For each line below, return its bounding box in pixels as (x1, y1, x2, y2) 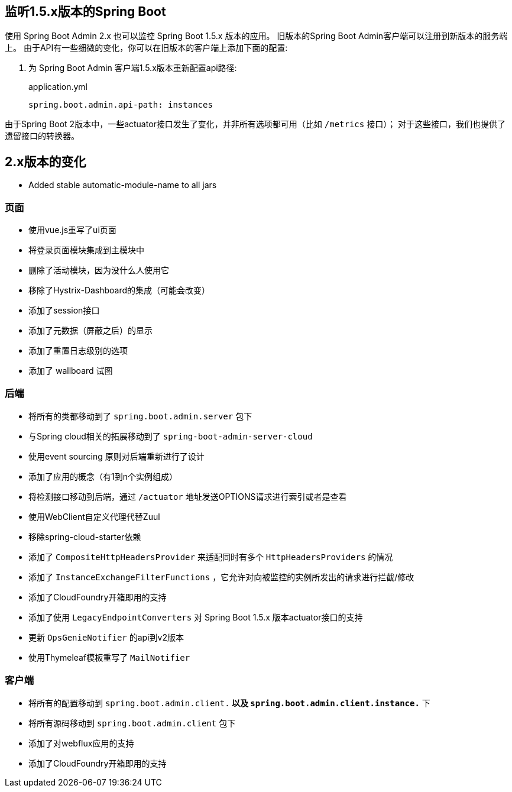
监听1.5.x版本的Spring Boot (5, 4, 166, 19)
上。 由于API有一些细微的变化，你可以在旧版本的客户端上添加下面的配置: (5, 43, 288, 53)
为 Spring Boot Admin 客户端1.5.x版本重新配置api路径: (28, 63, 237, 73)
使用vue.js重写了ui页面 (28, 225, 116, 235)
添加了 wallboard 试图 (28, 366, 113, 376)
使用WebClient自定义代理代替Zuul (28, 511, 160, 522)
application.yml (28, 82, 88, 92)
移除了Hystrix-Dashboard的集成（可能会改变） (28, 285, 210, 296)
